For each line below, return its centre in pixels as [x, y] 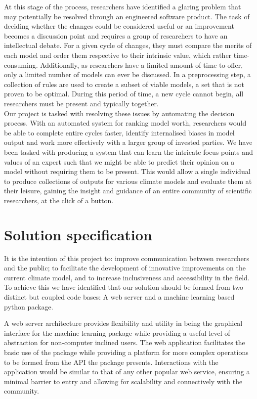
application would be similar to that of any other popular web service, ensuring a [127, 372]
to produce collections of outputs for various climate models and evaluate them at [128, 181]
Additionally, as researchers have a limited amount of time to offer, [142, 65]
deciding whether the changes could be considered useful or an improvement [119, 26]
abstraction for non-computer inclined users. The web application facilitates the [125, 342]
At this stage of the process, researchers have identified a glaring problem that [123, 6]
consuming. [21, 65]
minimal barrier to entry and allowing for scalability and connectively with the [123, 381]
